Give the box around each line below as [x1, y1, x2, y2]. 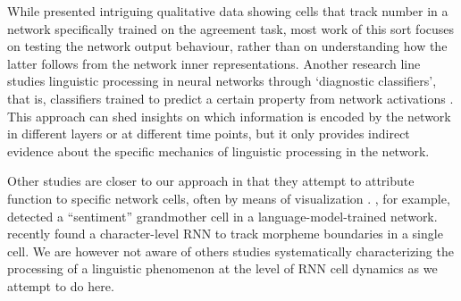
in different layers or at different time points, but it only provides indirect [7, 124, 410, 143]
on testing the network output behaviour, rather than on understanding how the [7, 37, 448, 55]
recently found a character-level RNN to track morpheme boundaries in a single [7, 224, 443, 243]
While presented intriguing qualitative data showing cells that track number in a [7, 2, 448, 20]
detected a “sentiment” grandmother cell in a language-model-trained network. [7, 206, 438, 225]
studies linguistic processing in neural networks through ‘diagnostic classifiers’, [7, 71, 437, 90]
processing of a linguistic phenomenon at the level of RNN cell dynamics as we [7, 259, 438, 278]
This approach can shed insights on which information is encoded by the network [7, 106, 451, 125]
